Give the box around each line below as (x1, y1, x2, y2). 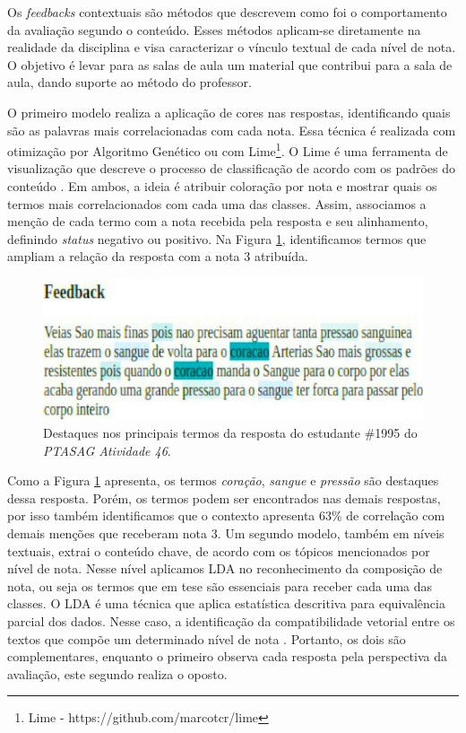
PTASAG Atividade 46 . (43, 441, 171, 459)
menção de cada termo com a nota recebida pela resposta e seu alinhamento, (7, 212, 428, 231)
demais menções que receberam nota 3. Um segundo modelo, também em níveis (7, 524, 444, 543)
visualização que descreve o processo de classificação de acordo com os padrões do (7, 159, 456, 178)
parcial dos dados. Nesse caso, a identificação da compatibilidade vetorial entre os (7, 612, 455, 630)
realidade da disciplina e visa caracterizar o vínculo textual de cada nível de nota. (7, 38, 456, 57)
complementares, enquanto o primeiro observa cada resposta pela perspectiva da (7, 647, 447, 666)
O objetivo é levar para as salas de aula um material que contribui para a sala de (7, 55, 453, 74)
